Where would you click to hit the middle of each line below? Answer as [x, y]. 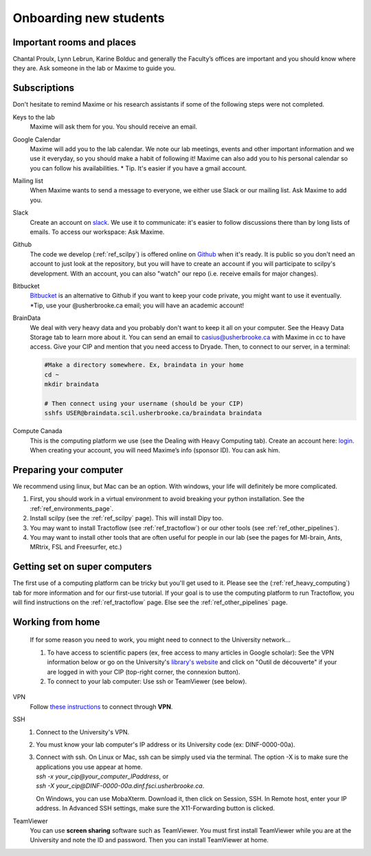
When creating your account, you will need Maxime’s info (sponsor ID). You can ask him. [155, 450]
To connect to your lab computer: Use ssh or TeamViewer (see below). [147, 681]
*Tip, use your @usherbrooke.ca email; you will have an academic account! [137, 305]
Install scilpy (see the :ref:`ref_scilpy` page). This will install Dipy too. [126, 518]
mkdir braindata [72, 384]
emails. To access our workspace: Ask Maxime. [97, 232]
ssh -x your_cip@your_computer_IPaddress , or [102, 776]
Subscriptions [44, 88]
